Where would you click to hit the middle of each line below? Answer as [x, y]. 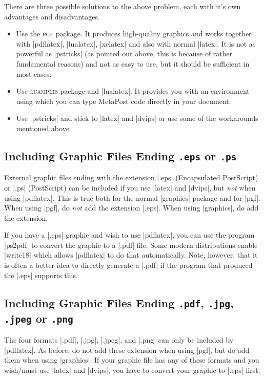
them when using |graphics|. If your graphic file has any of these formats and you [132, 360]
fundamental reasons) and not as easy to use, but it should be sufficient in [133, 63]
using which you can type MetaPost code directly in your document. [124, 101]
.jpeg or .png [39, 318]
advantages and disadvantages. [52, 16]
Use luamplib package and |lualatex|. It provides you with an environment [133, 91]
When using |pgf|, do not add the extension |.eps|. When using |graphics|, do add [131, 208]
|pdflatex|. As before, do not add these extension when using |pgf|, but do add [127, 350]
